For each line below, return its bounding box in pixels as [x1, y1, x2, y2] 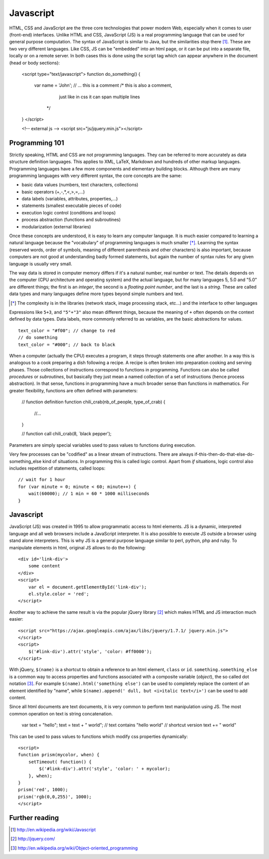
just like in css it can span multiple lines [59, 94, 140, 100]
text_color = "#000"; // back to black [18, 342, 116, 347]
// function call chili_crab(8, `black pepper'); [21, 431, 112, 437]
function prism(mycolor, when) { [18, 752, 100, 758]
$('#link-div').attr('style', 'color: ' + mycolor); [39, 766, 170, 772]
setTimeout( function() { [28, 759, 92, 765]
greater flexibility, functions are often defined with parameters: [9, 387, 138, 393]
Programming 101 [9, 139, 64, 147]
